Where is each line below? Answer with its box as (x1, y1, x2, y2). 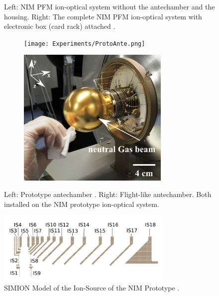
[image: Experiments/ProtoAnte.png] (24, 40, 145, 47)
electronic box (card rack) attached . (4, 21, 115, 31)
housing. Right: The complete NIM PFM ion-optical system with (4, 11, 202, 21)
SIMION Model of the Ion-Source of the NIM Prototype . (4, 282, 180, 293)
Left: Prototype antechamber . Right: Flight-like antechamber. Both (4, 189, 212, 199)
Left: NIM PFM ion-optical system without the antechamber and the (4, 1, 215, 11)
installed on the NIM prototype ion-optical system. (4, 198, 159, 209)
